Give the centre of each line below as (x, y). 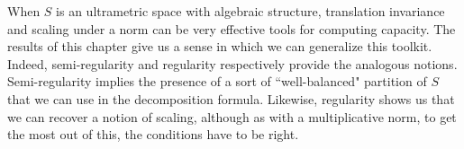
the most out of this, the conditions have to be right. (153, 134)
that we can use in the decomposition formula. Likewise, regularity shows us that (231, 98)
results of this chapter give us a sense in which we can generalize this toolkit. (220, 46)
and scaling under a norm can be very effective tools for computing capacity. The (232, 28)
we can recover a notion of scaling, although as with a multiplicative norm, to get (232, 116)
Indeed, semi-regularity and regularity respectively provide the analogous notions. (232, 63)
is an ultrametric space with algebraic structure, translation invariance (250, 11)
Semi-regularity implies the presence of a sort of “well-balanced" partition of (217, 81)
